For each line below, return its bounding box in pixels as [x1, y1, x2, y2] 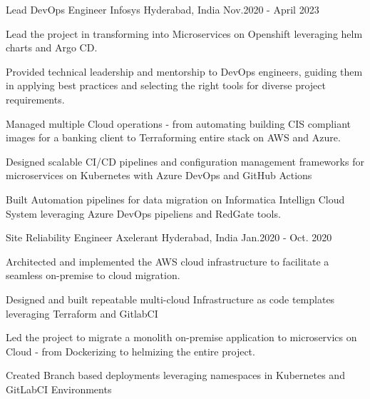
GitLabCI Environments [6, 381, 112, 396]
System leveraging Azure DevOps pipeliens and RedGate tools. [6, 206, 281, 221]
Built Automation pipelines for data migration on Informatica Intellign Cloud [6, 191, 345, 206]
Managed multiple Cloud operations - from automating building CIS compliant [6, 116, 351, 131]
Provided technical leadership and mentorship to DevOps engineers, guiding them [6, 64, 363, 79]
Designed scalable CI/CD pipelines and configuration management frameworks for [6, 153, 364, 168]
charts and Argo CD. [6, 40, 98, 55]
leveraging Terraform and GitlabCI [6, 305, 158, 320]
